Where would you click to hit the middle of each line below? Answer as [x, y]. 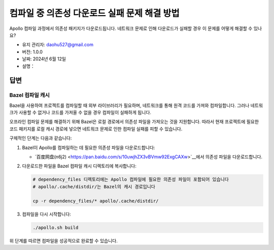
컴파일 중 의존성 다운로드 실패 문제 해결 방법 [94, 13]
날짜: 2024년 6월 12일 [44, 59]
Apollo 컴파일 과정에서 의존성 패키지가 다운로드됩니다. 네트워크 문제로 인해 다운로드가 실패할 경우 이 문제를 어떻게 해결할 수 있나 [136, 28]
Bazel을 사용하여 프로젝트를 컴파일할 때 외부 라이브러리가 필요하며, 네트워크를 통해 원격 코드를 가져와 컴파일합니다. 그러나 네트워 [136, 105]
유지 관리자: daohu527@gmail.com [58, 45]
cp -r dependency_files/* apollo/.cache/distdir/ [96, 201]
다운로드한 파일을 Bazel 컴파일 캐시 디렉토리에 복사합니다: [79, 166]
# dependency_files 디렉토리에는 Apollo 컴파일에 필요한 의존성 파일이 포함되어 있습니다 [131, 180]
